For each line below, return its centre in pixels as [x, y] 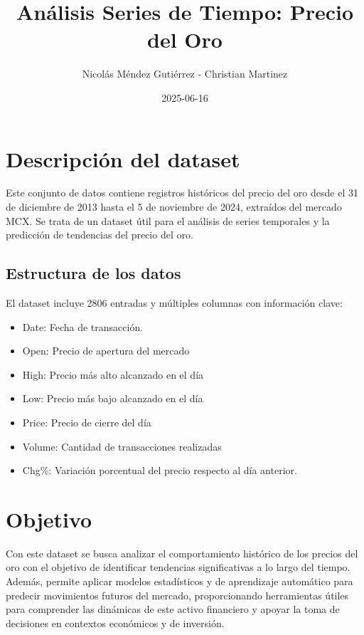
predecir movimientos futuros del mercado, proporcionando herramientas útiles [177, 595]
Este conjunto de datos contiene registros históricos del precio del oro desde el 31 [182, 193]
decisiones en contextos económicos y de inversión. [115, 623]
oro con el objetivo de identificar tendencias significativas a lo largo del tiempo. [178, 567]
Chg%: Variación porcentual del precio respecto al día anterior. [160, 470]
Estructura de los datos [93, 273]
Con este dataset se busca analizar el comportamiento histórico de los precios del [182, 553]
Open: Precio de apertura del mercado [106, 351]
